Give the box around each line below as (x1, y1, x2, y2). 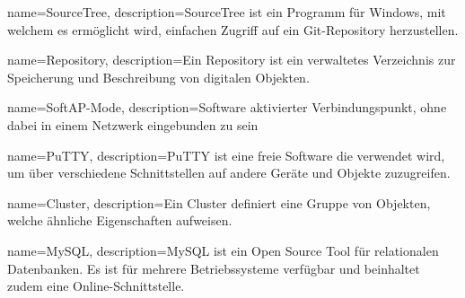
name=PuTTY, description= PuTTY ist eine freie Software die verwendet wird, (7, 145, 445, 164)
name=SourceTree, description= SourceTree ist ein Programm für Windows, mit (7, 3, 446, 21)
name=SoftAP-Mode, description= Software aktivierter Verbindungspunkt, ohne (7, 98, 447, 117)
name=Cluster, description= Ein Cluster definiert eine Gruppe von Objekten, (7, 193, 431, 212)
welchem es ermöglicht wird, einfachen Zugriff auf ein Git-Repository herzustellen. (7, 20, 459, 39)
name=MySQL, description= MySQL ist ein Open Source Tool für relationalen (7, 241, 439, 259)
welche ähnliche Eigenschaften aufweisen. (7, 211, 232, 230)
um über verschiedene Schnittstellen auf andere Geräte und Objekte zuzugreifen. (7, 163, 451, 182)
